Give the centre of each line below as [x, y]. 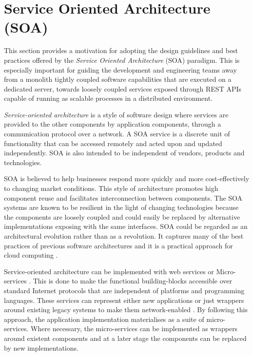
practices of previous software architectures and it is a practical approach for [118, 245]
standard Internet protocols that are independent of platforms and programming [124, 290]
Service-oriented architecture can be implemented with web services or [109, 271]
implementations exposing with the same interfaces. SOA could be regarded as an [126, 226]
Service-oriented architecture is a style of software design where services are [116, 114]
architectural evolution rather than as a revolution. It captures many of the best [124, 236]
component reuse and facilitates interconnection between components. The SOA [123, 197]
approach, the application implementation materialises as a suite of [104, 319]
